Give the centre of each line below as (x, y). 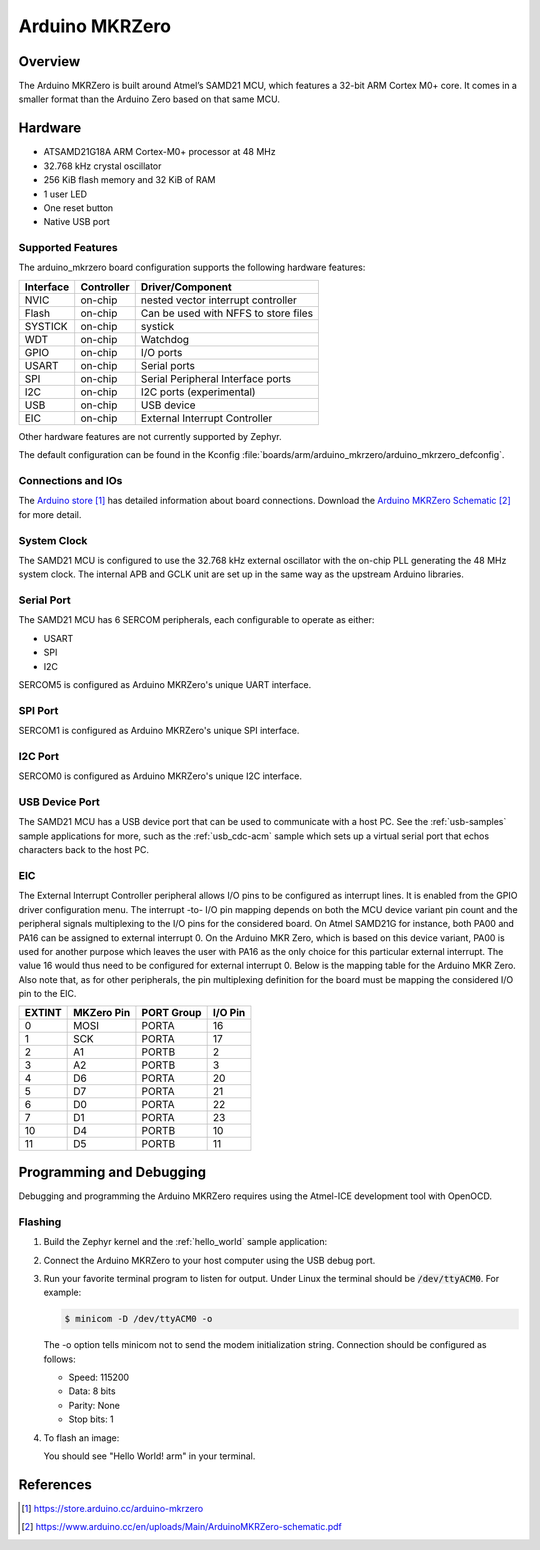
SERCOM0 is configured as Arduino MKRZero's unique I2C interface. (160, 776)
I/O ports (161, 352)
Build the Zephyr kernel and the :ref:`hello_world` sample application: (185, 1242)
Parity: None (94, 1405)
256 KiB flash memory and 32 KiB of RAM (129, 180)
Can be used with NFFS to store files (227, 313)
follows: (59, 1359)
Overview (49, 61)
